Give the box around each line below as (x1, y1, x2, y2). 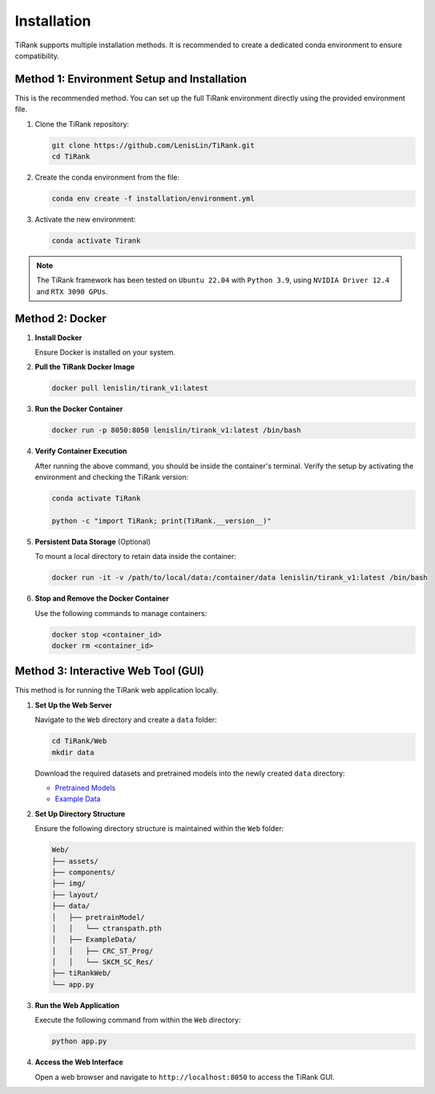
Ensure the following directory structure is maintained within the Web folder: (34, 824, 284, 833)
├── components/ (51, 867, 116, 877)
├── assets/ (51, 857, 99, 865)
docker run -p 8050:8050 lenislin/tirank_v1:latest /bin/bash (51, 426, 301, 435)
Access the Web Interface (34, 1057, 123, 1067)
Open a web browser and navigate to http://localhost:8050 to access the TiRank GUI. (34, 1072, 336, 1082)
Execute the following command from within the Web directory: (34, 1015, 241, 1025)
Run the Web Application (34, 1000, 120, 1010)
